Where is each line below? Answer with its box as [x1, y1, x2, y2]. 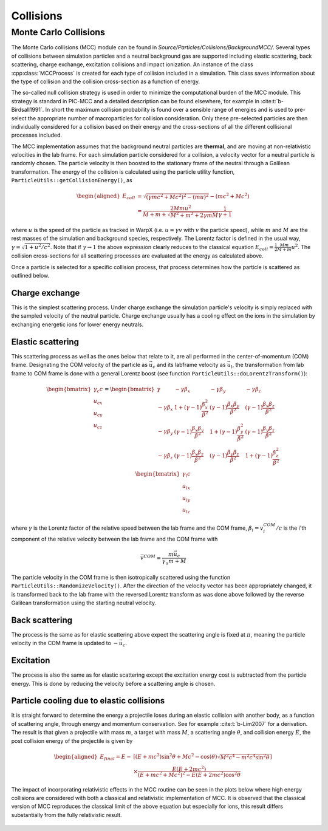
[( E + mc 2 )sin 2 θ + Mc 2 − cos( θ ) [133, 752, 217, 760]
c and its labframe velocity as [152, 361, 226, 370]
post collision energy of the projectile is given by [11, 737, 133, 744]
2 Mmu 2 [170, 204, 191, 212]
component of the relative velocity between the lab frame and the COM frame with [11, 535, 218, 542]
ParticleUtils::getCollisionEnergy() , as [11, 177, 133, 184]
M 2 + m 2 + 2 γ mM [170, 210, 219, 219]
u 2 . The [291, 243, 311, 250]
